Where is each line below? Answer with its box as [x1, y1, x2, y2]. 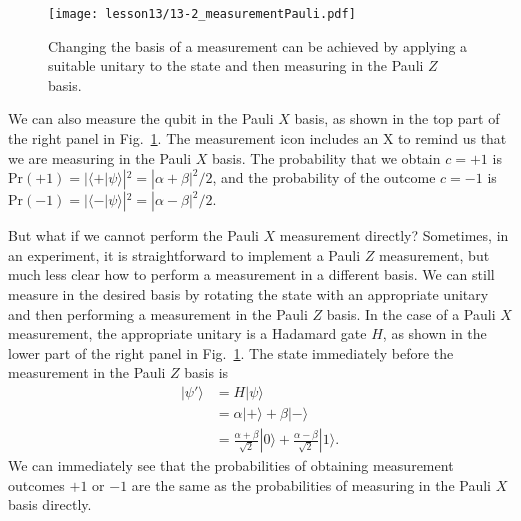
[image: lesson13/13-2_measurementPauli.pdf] [48, 7, 356, 21]
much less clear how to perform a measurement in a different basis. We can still [8, 264, 495, 285]
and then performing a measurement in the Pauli [8, 303, 308, 324]
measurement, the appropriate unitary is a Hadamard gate [8, 323, 367, 344]
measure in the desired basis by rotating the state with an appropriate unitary [8, 284, 489, 304]
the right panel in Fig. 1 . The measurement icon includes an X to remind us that [8, 128, 507, 149]
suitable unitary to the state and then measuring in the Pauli [48, 55, 424, 76]
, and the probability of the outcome [212, 167, 436, 188]
